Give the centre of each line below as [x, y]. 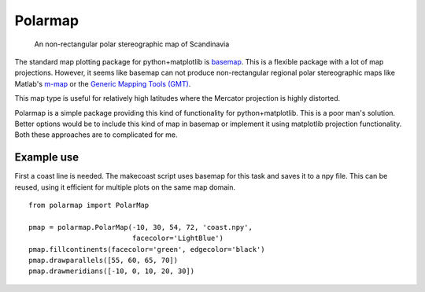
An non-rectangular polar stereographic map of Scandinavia [132, 44]
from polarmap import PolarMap [89, 205]
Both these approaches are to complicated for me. [96, 135]
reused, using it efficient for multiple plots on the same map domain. [125, 187]
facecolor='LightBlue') [178, 238]
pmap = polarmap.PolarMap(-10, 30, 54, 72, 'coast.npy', [141, 227]
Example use [47, 157]
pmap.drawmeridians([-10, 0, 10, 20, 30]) [112, 271]
